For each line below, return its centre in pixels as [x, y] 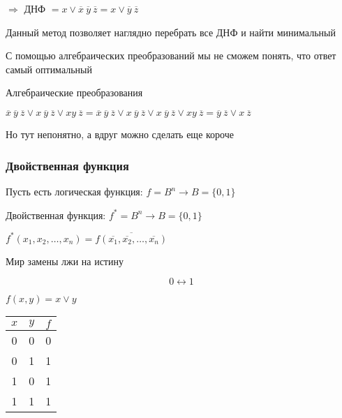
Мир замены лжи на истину [65, 261]
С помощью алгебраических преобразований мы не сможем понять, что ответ [171, 55]
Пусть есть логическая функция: [74, 191]
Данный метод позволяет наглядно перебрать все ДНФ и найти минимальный [171, 32]
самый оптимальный [49, 69]
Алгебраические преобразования [74, 92]
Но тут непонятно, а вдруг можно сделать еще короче [120, 134]
